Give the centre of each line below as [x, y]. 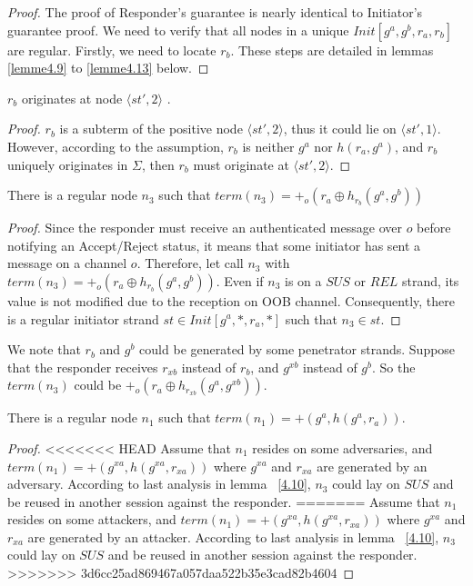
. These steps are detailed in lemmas [332, 50]
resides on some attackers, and [92, 519]
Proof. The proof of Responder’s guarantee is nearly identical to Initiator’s [215, 12]
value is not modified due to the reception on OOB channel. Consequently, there [231, 300]
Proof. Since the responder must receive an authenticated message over [205, 228]
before [434, 228]
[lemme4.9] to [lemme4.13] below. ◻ [108, 68]
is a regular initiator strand [83, 318]
